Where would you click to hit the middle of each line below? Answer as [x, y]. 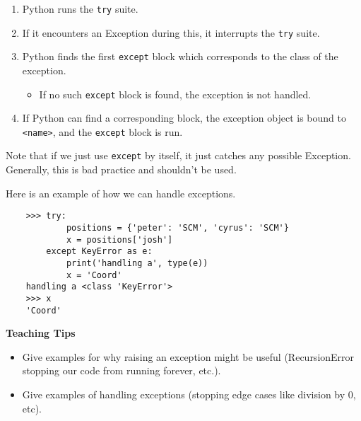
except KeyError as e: [99, 252]
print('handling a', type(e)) [137, 263]
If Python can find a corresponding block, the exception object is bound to [184, 118]
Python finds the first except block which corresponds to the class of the [180, 56]
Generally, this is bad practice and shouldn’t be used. [121, 169]
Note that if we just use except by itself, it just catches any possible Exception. [178, 155]
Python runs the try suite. [80, 8]
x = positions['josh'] [119, 240]
